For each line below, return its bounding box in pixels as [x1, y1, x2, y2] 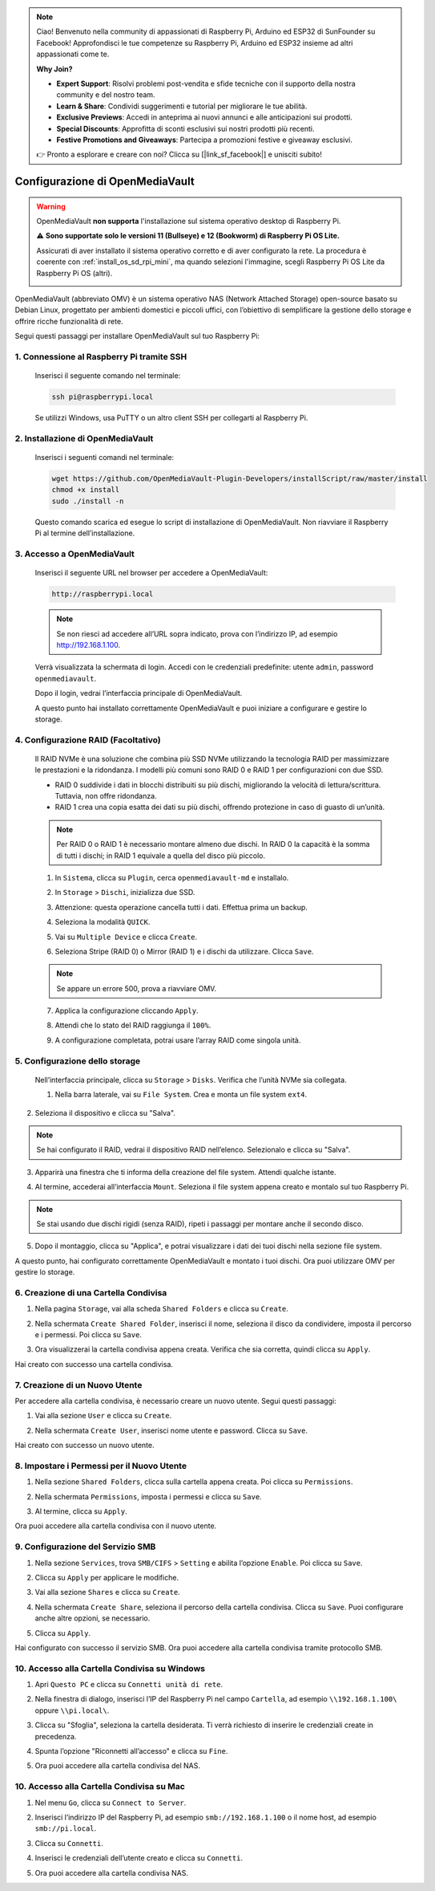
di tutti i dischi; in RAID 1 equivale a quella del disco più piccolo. [56, 851, 266, 860]
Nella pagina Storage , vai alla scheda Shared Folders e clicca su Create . [34, 1304, 288, 1314]
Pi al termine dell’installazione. [34, 528, 135, 538]
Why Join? [36, 64, 73, 74]
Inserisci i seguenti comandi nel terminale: [34, 453, 175, 462]
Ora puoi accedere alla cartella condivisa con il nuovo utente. [14, 1521, 217, 1531]
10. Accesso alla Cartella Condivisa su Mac [14, 1781, 186, 1792]
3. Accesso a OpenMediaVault [14, 548, 135, 559]
